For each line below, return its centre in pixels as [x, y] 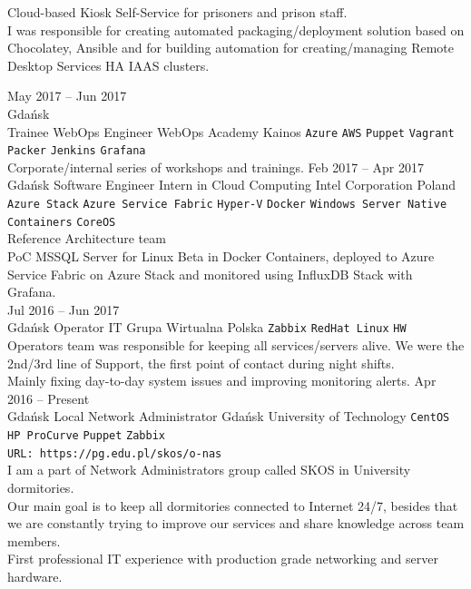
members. [34, 540]
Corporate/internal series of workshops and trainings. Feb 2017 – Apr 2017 [216, 167]
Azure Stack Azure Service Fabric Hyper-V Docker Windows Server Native [227, 205]
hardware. [35, 576]
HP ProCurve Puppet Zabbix [86, 436]
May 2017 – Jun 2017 [67, 96]
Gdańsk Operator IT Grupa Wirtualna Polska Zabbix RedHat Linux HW [207, 327]
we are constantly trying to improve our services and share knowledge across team [236, 523]
